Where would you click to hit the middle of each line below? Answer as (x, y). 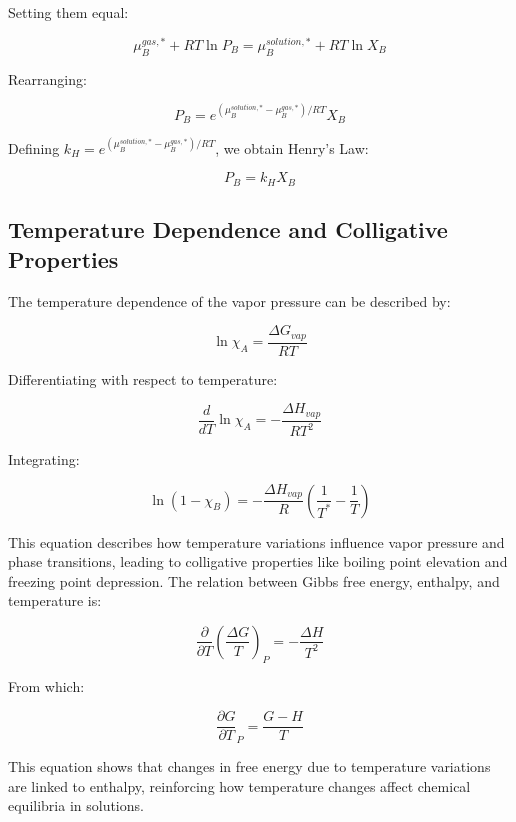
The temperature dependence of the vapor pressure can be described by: (229, 300)
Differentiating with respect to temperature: (143, 378)
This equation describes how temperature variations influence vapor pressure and (256, 541)
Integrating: (44, 459)
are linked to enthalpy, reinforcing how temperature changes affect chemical (239, 785)
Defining (34, 147)
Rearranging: (47, 78)
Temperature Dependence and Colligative (228, 229)
